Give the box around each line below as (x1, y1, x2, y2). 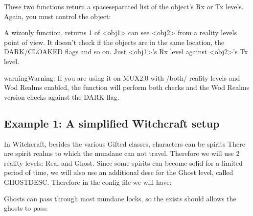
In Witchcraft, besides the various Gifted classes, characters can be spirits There (4, 138, 245, 149)
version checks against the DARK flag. (4, 91, 119, 102)
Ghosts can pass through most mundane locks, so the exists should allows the (4, 193, 236, 203)
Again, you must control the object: (4, 11, 111, 21)
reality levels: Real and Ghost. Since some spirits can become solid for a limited (4, 157, 243, 168)
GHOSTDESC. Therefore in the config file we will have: (4, 176, 172, 187)
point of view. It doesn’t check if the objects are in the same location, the (4, 37, 225, 47)
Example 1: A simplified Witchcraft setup (4, 115, 220, 130)
